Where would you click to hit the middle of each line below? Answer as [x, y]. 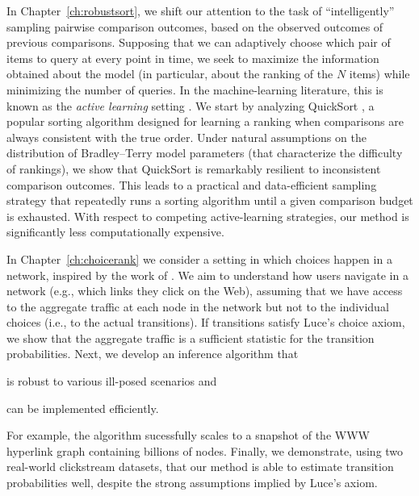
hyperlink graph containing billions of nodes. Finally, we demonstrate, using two [205, 450]
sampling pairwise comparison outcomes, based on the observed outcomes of [195, 26]
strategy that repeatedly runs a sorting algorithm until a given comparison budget [210, 200]
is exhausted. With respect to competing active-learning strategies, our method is [208, 216]
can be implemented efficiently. [83, 408]
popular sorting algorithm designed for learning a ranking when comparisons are [205, 121]
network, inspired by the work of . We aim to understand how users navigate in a [207, 275]
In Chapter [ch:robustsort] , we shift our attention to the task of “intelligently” [201, 10]
